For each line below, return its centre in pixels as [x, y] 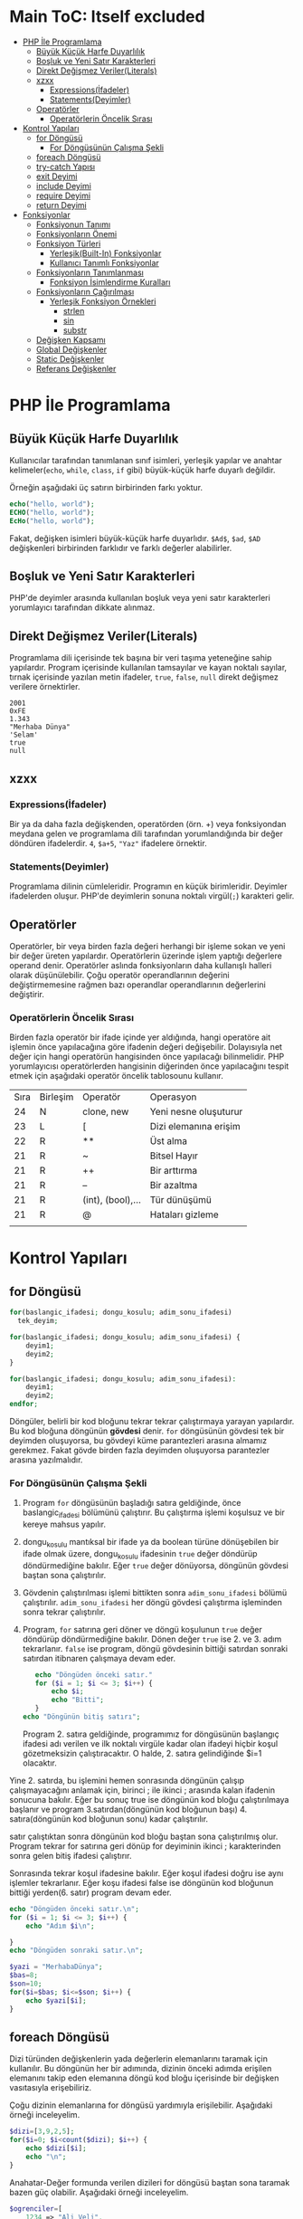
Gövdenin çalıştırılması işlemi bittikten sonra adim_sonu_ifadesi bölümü [155, 1592]
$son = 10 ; [26, 1984]
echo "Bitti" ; [78, 1700]
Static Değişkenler [70, 358]
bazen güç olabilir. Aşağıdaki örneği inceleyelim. [99, 2192]
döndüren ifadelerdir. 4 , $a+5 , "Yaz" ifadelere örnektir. [108, 843]
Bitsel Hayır [174, 1156]
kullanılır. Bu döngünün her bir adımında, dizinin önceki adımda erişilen [141, 2069]
